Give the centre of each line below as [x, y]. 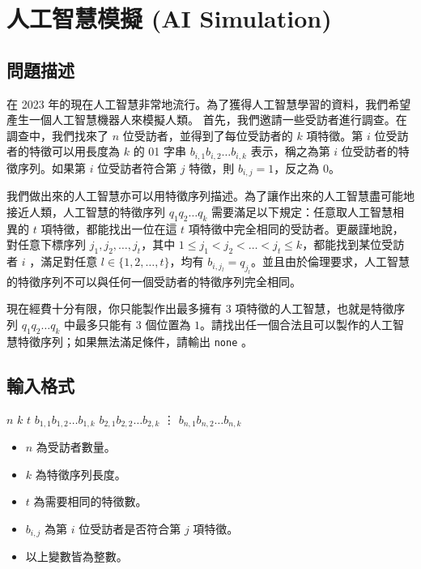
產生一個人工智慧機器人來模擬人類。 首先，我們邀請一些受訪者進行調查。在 [207, 120]
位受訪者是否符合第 [130, 528]
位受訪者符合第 [137, 167]
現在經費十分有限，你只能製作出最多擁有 [114, 308]
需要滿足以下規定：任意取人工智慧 [302, 211]
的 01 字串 [159, 151]
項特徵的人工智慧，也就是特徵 [315, 308]
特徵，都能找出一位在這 [115, 228]
